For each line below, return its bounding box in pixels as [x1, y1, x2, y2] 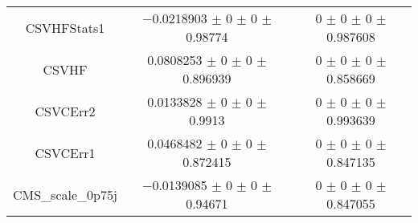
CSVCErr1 [35, 143, 96, 162]
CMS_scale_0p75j [13, 184, 117, 204]
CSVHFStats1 [25, 18, 105, 37]
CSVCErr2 [35, 101, 96, 120]
